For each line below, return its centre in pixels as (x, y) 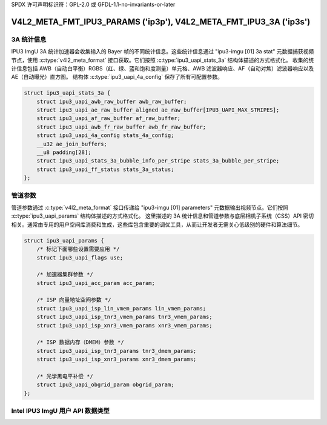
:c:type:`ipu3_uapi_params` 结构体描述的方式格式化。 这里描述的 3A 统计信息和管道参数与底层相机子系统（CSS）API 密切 (163, 216)
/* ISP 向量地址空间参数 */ (74, 300)
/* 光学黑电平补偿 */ (65, 376)
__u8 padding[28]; (64, 152)
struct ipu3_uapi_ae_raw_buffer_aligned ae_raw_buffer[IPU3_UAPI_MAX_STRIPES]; (158, 110)
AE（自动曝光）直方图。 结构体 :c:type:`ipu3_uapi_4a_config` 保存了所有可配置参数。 (117, 77)
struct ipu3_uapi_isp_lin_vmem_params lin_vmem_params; (121, 308)
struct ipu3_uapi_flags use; (80, 257)
